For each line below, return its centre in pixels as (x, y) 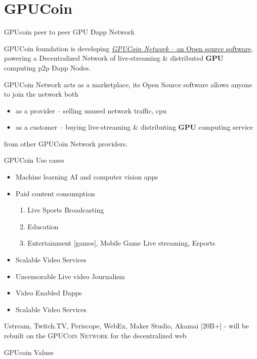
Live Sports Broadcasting (66, 210)
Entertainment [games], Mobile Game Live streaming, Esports (121, 243)
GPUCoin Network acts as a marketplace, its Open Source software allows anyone (128, 84)
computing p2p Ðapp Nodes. (47, 67)
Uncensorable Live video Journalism (70, 276)
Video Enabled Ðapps (49, 293)
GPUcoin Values (29, 352)
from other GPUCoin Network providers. (66, 143)
